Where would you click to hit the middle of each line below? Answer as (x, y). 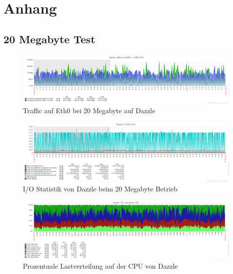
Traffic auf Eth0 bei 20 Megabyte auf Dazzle (89, 110)
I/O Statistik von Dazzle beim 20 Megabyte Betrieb (100, 188)
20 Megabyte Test (49, 39)
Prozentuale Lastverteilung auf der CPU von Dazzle (100, 266)
